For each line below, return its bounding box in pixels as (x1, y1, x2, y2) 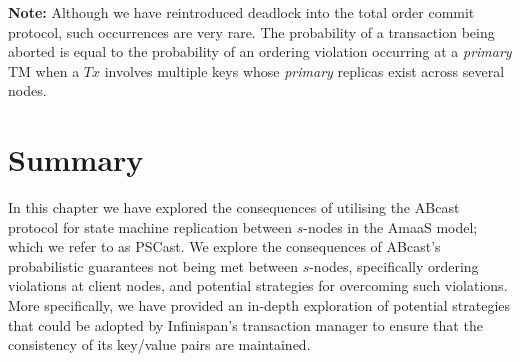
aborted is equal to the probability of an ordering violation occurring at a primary (8, 41, 512, 62)
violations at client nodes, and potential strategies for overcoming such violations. (8, 275, 508, 296)
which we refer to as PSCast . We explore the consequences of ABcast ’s (8, 236, 441, 257)
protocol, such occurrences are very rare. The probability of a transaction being (8, 21, 495, 42)
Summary (8, 139, 144, 180)
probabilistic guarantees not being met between (8, 255, 298, 276)
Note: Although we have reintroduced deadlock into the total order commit (8, 2, 475, 22)
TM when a (8, 60, 80, 81)
